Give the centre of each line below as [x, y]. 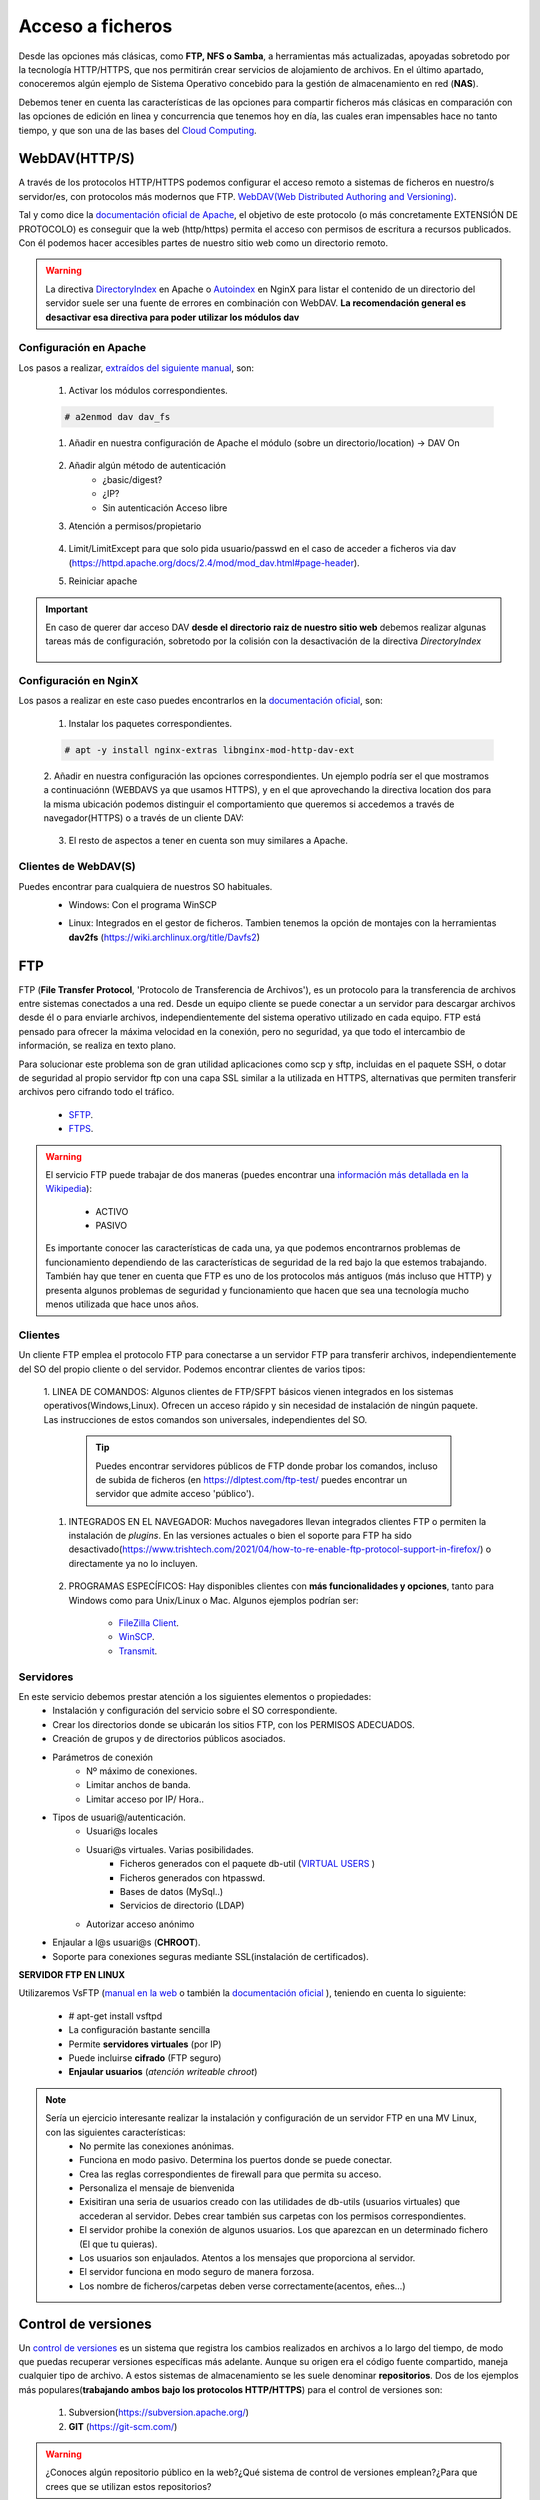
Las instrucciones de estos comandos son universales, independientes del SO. [205, 1419]
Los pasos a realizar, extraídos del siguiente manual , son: [136, 367]
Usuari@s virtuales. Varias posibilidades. [170, 1849]
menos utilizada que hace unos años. [122, 1304]
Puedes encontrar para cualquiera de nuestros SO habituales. [145, 886]
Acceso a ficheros [95, 26]
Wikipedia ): [68, 1189]
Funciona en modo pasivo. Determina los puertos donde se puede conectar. [236, 2160]
